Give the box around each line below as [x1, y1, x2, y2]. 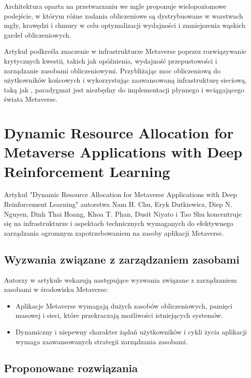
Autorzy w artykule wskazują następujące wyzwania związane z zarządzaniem [4, 274, 237, 285]
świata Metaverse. [4, 94, 58, 104]
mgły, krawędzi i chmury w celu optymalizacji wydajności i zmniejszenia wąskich [4, 20, 246, 30]
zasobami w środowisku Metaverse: [4, 284, 109, 294]
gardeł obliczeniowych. [4, 29, 71, 40]
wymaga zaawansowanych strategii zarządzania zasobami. [15, 336, 188, 346]
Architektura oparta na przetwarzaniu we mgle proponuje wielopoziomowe [4, 1, 227, 11]
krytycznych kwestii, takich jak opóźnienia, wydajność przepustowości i [4, 55, 217, 66]
